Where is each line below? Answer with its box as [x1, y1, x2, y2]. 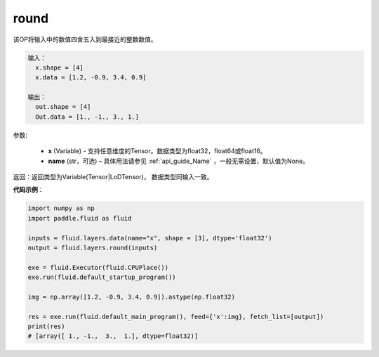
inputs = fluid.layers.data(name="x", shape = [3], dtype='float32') [27, 234, 272, 242]
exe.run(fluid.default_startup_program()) [27, 273, 176, 281]
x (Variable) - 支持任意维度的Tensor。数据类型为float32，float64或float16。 [48, 147, 267, 155]
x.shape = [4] [35, 63, 84, 72]
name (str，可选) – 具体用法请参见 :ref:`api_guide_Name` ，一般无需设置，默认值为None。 [48, 157, 309, 165]
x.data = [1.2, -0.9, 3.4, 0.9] [35, 74, 147, 82]
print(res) [27, 323, 65, 330]
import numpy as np [27, 205, 95, 212]
